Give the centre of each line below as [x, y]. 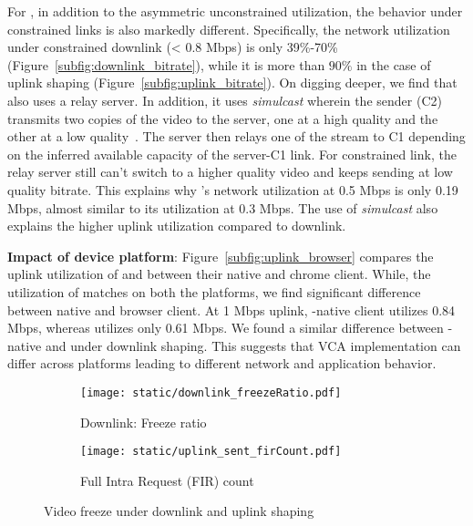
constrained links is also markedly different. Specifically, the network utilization [229, 29]
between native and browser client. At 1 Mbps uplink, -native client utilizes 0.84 [231, 309]
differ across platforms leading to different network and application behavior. [222, 363]
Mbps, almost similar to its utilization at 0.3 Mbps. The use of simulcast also [223, 207]
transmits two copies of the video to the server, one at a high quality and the [223, 118]
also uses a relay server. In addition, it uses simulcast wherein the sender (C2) [225, 100]
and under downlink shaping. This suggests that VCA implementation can [253, 345]
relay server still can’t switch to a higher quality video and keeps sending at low [230, 172]
